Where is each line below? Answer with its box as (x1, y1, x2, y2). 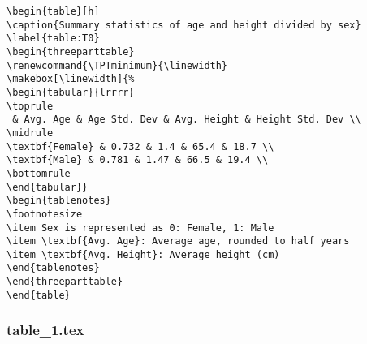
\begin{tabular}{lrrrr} (6, 86, 135, 98)
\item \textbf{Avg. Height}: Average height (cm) (6, 248, 280, 260)
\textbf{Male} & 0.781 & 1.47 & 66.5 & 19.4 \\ (6, 154, 269, 166)
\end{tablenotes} (6, 262, 100, 274)
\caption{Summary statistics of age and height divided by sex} (6, 19, 361, 31)
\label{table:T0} (6, 32, 100, 45)
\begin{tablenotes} (6, 195, 111, 207)
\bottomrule (6, 167, 71, 179)
